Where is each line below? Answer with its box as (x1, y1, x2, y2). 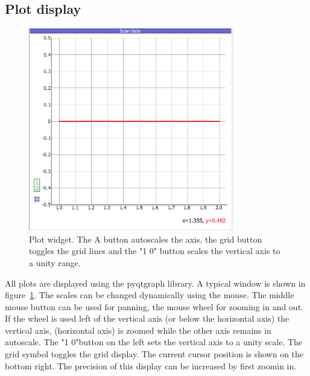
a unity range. (29, 256, 81, 269)
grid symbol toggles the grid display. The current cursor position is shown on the (5, 348, 304, 360)
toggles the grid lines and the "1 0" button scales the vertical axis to (29, 244, 280, 257)
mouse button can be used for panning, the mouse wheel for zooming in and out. (5, 300, 303, 313)
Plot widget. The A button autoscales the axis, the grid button (29, 232, 262, 245)
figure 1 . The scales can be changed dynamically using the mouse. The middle (5, 288, 294, 301)
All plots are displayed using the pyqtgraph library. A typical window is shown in (5, 276, 306, 289)
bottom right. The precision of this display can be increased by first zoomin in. (5, 359, 297, 372)
